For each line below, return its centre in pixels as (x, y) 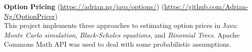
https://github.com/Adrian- (206, 6)
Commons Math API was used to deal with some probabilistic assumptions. (118, 44)
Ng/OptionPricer (30, 16)
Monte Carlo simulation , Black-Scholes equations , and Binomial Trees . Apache (122, 34)
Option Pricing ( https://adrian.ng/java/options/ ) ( (84, 6)
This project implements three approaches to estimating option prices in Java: (121, 25)
